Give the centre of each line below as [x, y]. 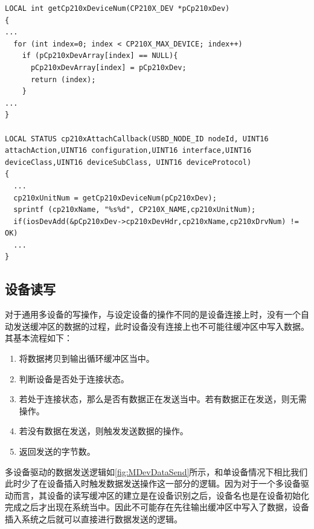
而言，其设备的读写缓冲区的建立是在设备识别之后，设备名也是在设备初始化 [161, 495]
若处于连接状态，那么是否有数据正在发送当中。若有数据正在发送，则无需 [163, 399]
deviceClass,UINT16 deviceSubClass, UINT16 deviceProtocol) [128, 162]
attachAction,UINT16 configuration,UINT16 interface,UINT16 [128, 151]
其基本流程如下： [39, 338]
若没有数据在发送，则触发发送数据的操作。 [104, 431]
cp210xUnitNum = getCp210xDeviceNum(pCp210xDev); [115, 198]
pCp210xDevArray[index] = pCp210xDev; [108, 67]
